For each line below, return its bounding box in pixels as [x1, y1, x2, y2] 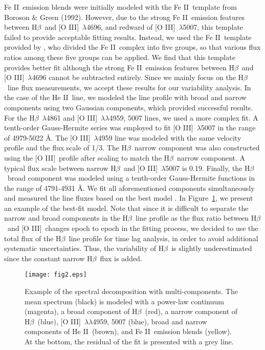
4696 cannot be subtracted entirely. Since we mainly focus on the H [32, 72, 244, 83]
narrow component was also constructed [134, 142, 260, 153]
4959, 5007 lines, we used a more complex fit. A [109, 112, 258, 123]
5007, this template [183, 22, 244, 32]
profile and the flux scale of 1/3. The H [4, 142, 127, 153]
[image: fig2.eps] [25, 271, 87, 279]
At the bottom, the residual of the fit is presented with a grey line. [25, 336, 234, 347]
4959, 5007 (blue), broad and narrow [93, 316, 207, 326]
